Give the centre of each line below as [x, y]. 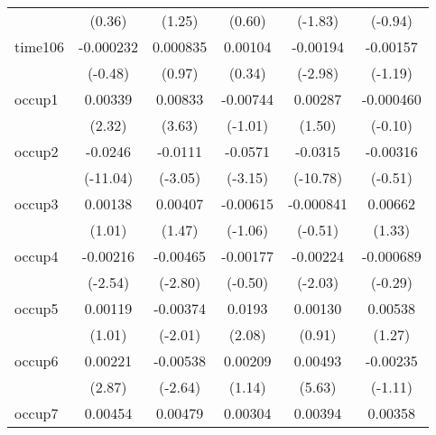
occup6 [37, 361]
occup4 [37, 256]
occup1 [37, 99]
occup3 [37, 204]
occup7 [37, 413]
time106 [40, 46]
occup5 [37, 308]
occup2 [37, 151]
